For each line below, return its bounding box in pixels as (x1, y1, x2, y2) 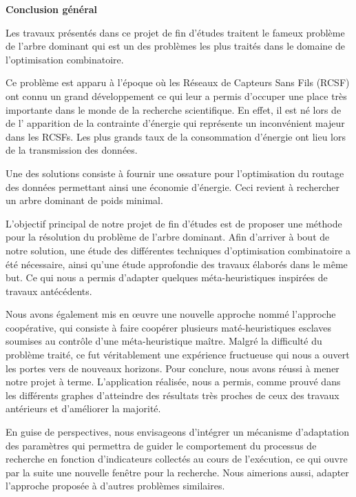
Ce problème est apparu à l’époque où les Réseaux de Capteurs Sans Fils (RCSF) (6, 75, 350, 90)
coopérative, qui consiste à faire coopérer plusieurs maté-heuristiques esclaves (6, 320, 331, 334)
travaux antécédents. (6, 283, 92, 298)
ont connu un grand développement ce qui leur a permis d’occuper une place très (6, 88, 347, 103)
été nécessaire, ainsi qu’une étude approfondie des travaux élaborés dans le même (6, 256, 348, 271)
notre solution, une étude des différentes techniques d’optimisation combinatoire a (6, 243, 351, 257)
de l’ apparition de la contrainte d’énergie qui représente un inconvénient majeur (6, 116, 345, 130)
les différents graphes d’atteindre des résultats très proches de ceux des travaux (6, 387, 339, 402)
